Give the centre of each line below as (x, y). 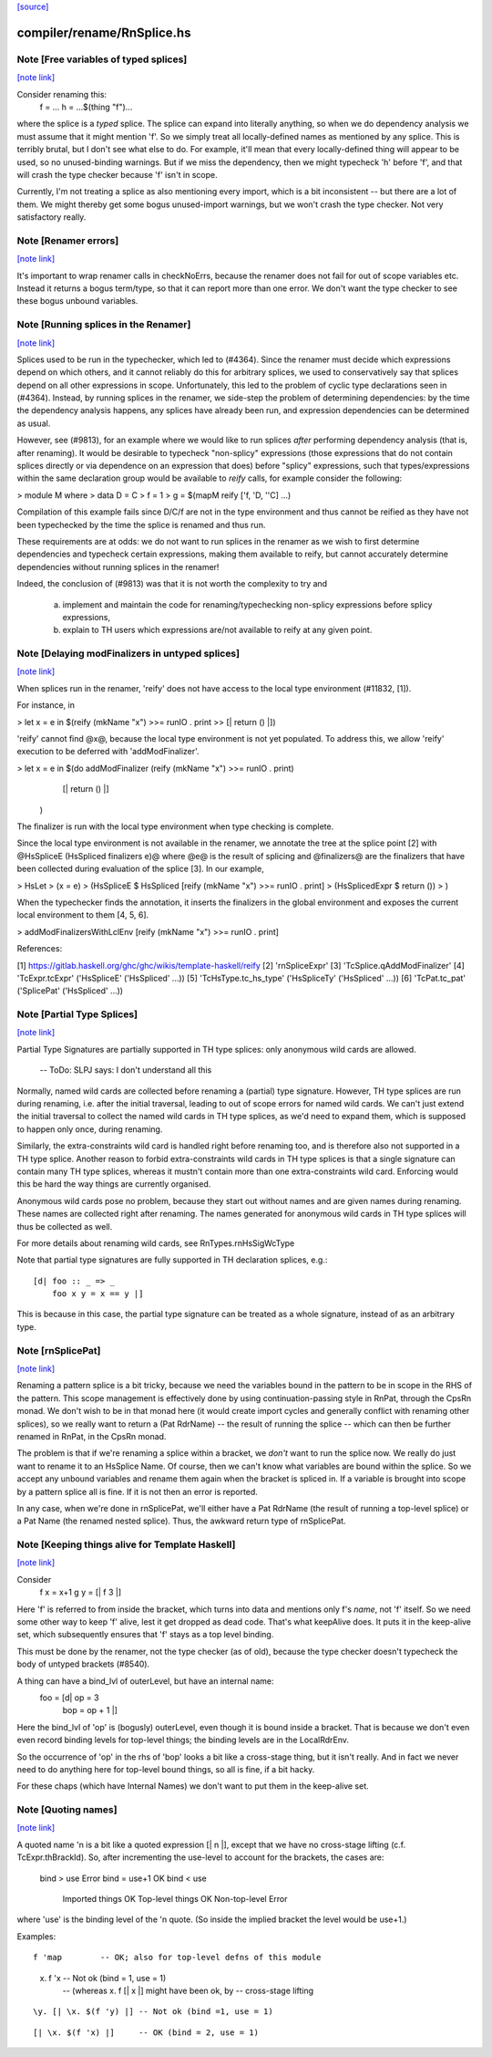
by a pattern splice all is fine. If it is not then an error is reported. (138, 1491)
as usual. (34, 423)
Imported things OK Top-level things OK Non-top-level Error (175, 1898)
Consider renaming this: (62, 94)
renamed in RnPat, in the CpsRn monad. (92, 1436)
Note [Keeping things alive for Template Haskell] (126, 1544)
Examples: (36, 1936)
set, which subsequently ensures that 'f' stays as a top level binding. (145, 1635)
